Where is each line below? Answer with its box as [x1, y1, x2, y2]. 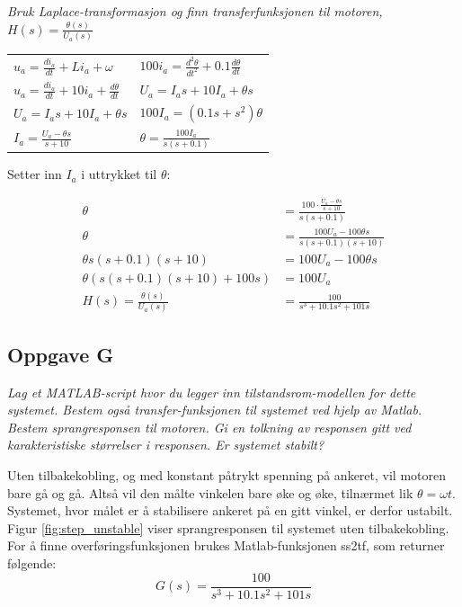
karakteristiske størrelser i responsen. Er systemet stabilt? [7, 435, 324, 454]
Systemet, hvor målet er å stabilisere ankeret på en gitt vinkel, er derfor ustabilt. [7, 501, 453, 520]
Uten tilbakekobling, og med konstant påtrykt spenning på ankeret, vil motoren [7, 466, 446, 485]
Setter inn [7, 165, 62, 183]
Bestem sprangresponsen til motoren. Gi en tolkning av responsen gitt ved [7, 417, 412, 436]
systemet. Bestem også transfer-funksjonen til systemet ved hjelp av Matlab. [7, 400, 422, 419]
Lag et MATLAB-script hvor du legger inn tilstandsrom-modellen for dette [7, 382, 416, 401]
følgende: [7, 554, 57, 572]
